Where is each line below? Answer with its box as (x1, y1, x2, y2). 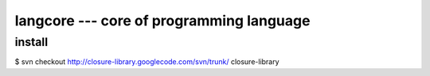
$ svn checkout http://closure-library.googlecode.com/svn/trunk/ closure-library (14, 57, 279, 66)
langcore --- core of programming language (14, 12, 311, 29)
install (14, 35, 48, 49)
